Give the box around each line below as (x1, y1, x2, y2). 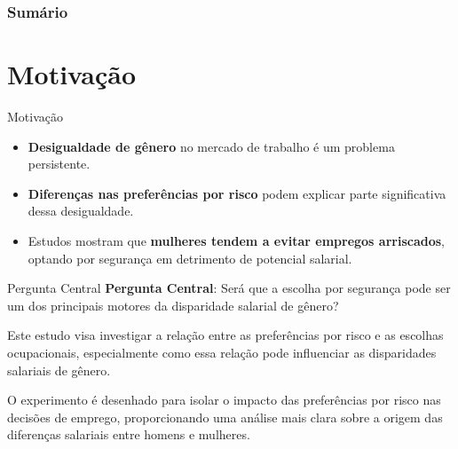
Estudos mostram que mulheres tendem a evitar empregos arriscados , (28, 231, 445, 249)
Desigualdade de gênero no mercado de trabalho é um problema (28, 137, 395, 155)
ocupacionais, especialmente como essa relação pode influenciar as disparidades (7, 343, 437, 361)
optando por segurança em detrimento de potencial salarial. (28, 248, 352, 267)
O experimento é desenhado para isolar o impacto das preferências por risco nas (7, 390, 441, 409)
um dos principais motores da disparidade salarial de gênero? (7, 295, 339, 314)
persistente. (28, 154, 91, 173)
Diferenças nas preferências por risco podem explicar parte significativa (28, 184, 446, 202)
